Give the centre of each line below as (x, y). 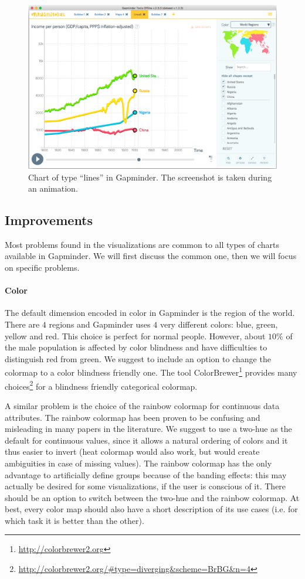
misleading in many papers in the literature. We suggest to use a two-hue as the (148, 429)
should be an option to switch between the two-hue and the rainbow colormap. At (152, 497)
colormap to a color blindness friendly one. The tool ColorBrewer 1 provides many (151, 372)
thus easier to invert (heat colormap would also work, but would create (132, 452)
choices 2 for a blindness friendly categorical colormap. (101, 385)
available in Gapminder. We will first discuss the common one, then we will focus (151, 256)
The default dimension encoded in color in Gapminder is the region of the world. (150, 313)
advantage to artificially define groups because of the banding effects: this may (146, 474)
